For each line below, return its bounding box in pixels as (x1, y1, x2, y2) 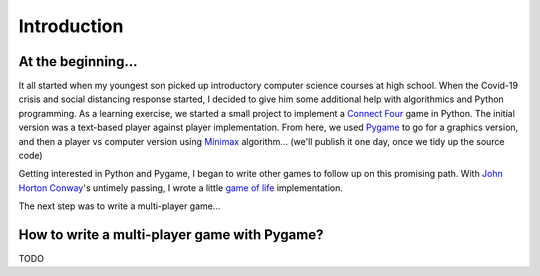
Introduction (18, 15, 124, 37)
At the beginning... (18, 53, 138, 70)
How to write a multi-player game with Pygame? (18, 226, 324, 243)
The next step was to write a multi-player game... (18, 200, 221, 212)
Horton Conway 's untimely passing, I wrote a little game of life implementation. (18, 181, 344, 194)
